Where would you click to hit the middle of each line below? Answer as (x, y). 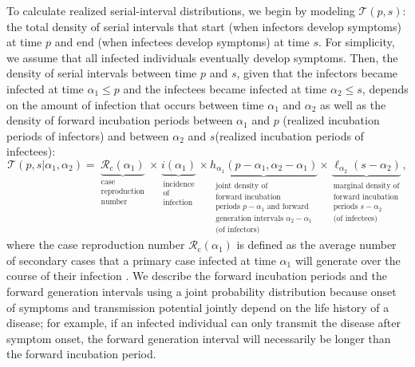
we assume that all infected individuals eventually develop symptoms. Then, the (202, 57)
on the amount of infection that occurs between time (135, 104)
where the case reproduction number (96, 245)
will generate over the (348, 260)
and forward (288, 207)
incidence (179, 184)
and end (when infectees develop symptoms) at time (182, 42)
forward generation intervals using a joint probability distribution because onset (202, 291)
